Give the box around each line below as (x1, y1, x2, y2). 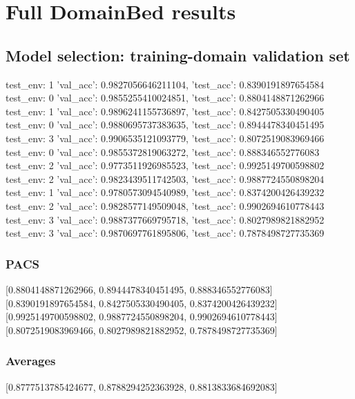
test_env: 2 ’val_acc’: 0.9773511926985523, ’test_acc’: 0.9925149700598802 (6, 158, 325, 173)
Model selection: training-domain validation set (6, 44, 350, 66)
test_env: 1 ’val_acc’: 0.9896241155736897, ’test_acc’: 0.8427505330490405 (6, 104, 325, 118)
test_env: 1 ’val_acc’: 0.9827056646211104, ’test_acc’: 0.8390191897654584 (6, 77, 325, 91)
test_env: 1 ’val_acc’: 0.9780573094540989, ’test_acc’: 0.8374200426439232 (6, 185, 325, 199)
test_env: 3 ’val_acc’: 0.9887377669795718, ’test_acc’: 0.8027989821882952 (6, 212, 325, 226)
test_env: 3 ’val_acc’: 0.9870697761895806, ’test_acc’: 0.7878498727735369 (6, 226, 325, 240)
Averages (6, 352, 56, 369)
